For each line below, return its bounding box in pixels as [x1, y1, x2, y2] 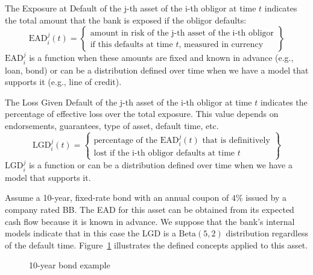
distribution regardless [226, 227, 308, 239]
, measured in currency [179, 40, 264, 49]
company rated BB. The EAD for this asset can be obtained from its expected [5, 203, 294, 215]
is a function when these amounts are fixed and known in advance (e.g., [29, 51, 294, 64]
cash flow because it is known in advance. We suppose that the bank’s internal [5, 215, 295, 227]
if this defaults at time [90, 40, 173, 49]
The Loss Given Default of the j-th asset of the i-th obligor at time [5, 95, 252, 108]
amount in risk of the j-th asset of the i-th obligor [90, 28, 274, 37]
